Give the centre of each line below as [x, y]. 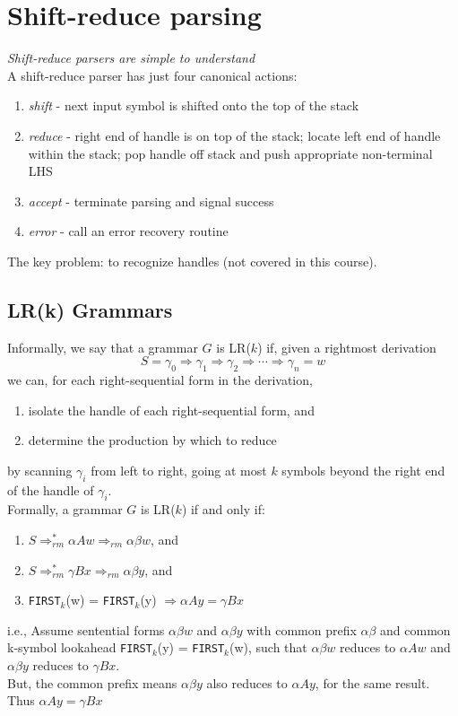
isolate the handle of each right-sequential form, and [171, 410]
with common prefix [302, 629]
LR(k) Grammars [90, 309]
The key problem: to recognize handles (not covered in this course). [192, 261]
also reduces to [247, 682]
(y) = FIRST [191, 647]
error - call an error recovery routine [128, 231]
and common [415, 629]
